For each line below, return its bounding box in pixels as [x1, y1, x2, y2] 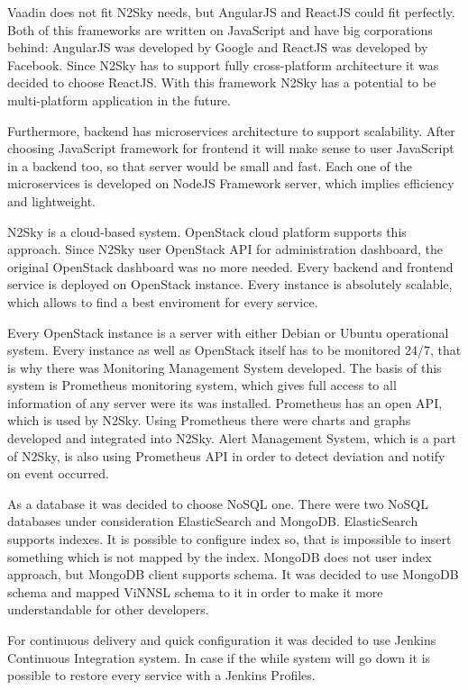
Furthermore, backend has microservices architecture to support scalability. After [7, 121, 455, 140]
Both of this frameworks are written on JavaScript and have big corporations [7, 20, 433, 39]
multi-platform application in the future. [7, 90, 231, 109]
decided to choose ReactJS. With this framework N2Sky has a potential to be [7, 73, 436, 92]
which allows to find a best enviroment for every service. [7, 292, 318, 311]
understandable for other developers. [7, 600, 209, 619]
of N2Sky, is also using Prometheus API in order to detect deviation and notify [7, 446, 445, 465]
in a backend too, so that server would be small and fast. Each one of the [7, 156, 412, 175]
